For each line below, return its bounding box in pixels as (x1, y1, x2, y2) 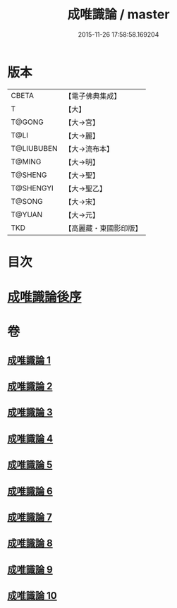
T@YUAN (11, 209, 43, 219)
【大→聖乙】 (64, 183, 107, 193)
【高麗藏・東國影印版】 (64, 223, 142, 233)
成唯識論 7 (7, 511, 53, 523)
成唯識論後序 (7, 289, 83, 305)
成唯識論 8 (7, 537, 53, 549)
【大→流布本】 (64, 144, 114, 154)
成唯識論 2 (7, 380, 53, 392)
